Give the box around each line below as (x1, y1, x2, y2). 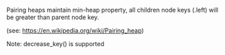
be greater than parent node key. (6, 13, 99, 21)
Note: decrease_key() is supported (6, 40, 104, 47)
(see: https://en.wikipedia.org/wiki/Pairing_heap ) (6, 27, 144, 34)
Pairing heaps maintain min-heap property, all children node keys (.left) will (6, 6, 219, 14)
